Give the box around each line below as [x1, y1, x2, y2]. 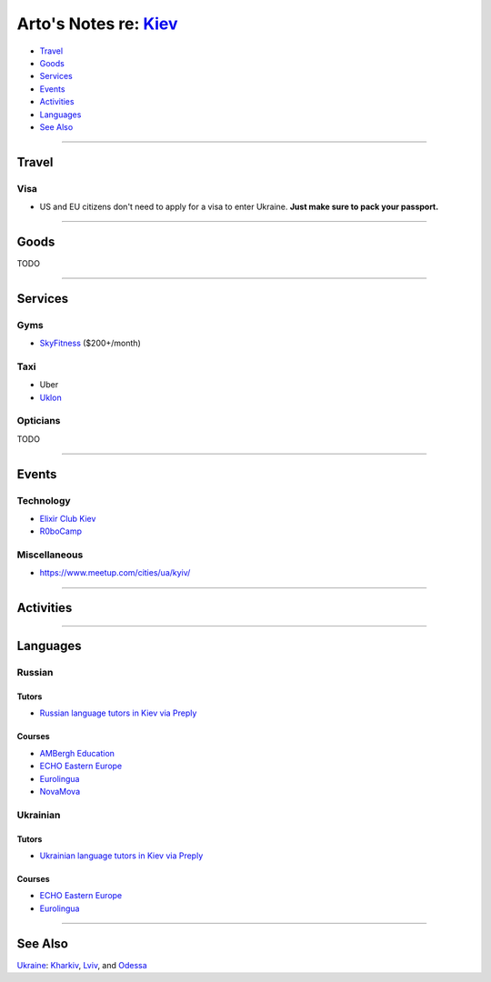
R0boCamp [39, 526, 82, 536]
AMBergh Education [39, 747, 115, 758]
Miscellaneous [16, 548, 84, 561]
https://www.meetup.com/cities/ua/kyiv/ [39, 567, 191, 578]
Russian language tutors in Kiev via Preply [39, 707, 197, 718]
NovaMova [39, 787, 81, 797]
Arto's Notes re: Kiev [16, 14, 178, 34]
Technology [16, 494, 72, 506]
